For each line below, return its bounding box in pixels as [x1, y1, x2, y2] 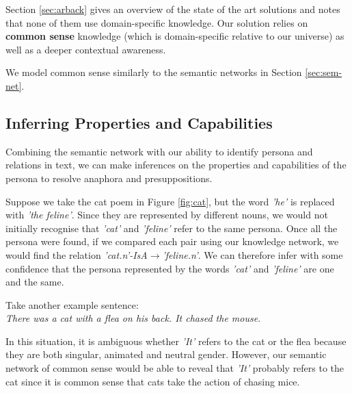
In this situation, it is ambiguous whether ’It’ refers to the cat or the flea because [5, 333, 347, 348]
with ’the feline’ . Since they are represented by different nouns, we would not [5, 207, 328, 222]
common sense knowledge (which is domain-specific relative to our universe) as [5, 29, 344, 43]
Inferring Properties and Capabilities [5, 112, 273, 133]
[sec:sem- [305, 65, 342, 79]
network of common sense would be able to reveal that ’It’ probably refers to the [5, 361, 344, 375]
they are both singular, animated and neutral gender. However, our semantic [5, 347, 327, 362]
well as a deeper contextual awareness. [5, 42, 166, 56]
